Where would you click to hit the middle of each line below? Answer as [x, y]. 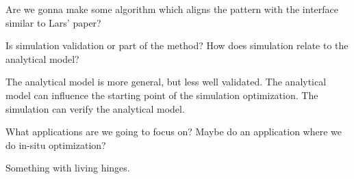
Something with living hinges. [68, 168]
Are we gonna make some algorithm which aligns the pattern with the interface [172, 9]
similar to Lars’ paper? [53, 22]
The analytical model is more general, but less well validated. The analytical [166, 82]
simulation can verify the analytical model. [95, 108]
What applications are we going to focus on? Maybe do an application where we [174, 132]
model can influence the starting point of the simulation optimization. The [162, 95]
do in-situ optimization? [56, 144]
